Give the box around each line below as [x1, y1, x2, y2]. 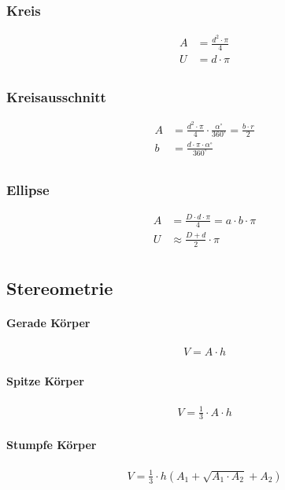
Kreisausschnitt [6, 87, 106, 107]
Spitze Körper [6, 372, 84, 389]
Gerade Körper [6, 315, 91, 331]
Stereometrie [6, 276, 113, 300]
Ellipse [6, 179, 50, 199]
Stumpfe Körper [6, 437, 97, 453]
